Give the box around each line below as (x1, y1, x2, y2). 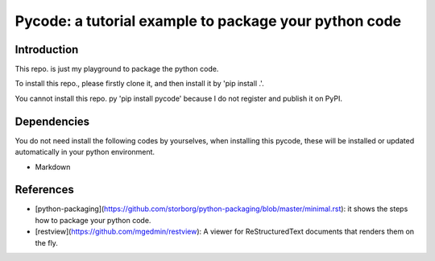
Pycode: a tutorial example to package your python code (14, 12, 402, 30)
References (14, 183, 74, 197)
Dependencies (14, 114, 90, 128)
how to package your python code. (35, 215, 151, 225)
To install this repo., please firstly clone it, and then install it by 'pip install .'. (14, 79, 265, 89)
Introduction (14, 43, 79, 56)
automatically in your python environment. (14, 147, 155, 157)
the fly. (35, 238, 58, 247)
